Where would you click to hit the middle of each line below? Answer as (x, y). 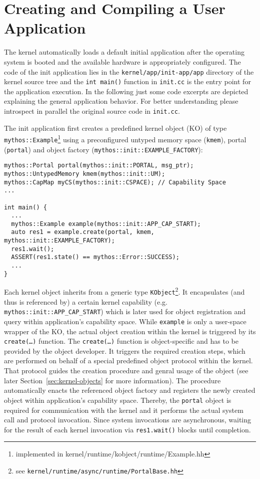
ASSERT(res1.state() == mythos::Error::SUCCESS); (95, 257)
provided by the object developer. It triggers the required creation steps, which (125, 350)
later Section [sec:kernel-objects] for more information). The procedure (112, 380)
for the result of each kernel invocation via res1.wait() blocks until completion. (127, 429)
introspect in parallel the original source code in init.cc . (92, 111)
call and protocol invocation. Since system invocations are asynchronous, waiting (128, 420)
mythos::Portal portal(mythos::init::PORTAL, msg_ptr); (99, 166)
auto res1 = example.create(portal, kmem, (83, 232)
